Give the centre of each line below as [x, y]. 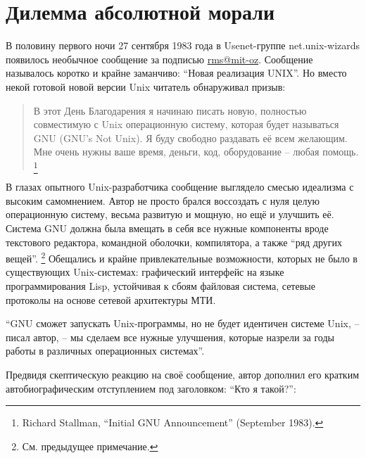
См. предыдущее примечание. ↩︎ [90, 446]
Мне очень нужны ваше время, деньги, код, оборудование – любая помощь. [196, 152]
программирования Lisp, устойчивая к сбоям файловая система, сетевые [160, 286]
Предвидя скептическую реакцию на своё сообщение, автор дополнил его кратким [182, 374]
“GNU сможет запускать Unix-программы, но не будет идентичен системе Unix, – [183, 323]
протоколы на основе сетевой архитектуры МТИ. [111, 299]
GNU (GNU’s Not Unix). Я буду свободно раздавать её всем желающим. [190, 138]
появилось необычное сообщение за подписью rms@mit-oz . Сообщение [159, 59]
